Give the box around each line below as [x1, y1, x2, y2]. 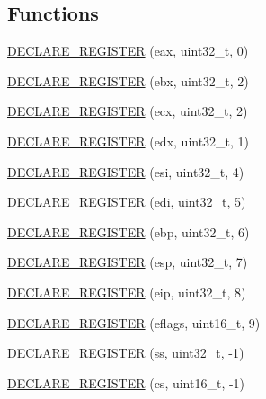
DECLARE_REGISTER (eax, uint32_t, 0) [7, 41, 249, 60]
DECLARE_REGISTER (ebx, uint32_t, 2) [7, 71, 249, 90]
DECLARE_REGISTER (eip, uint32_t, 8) [7, 282, 246, 301]
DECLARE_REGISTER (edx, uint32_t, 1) [7, 131, 250, 150]
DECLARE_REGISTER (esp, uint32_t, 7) [7, 253, 248, 271]
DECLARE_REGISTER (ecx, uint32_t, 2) [7, 102, 248, 120]
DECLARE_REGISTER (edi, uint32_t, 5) [7, 192, 246, 211]
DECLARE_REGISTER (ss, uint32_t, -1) [7, 343, 244, 362]
